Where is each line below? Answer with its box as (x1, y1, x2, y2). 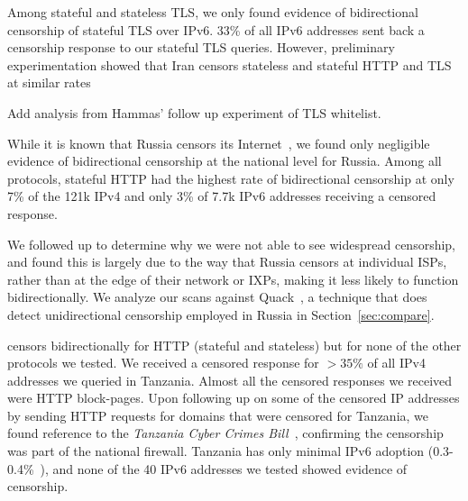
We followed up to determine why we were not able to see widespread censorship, (7, 234, 456, 253)
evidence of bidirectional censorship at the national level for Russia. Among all (7, 151, 442, 170)
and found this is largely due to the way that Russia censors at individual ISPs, (7, 252, 447, 271)
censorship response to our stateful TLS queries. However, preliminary (7, 38, 395, 57)
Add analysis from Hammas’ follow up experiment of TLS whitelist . (7, 103, 381, 122)
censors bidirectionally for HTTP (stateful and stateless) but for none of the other (7, 335, 462, 354)
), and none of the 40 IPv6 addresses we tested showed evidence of (40, 459, 408, 478)
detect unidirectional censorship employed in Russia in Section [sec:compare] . (7, 305, 435, 323)
